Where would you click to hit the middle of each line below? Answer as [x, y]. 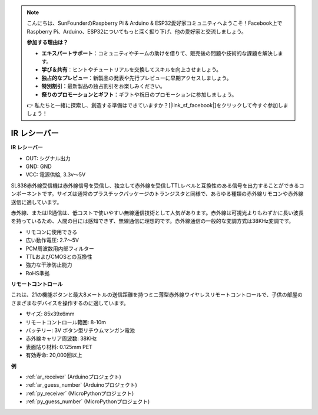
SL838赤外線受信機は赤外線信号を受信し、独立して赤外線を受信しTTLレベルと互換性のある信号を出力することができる [155, 185]
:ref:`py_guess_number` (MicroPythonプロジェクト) [88, 401]
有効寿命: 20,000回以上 [54, 355]
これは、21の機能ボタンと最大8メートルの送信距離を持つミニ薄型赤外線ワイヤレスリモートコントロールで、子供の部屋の [157, 295]
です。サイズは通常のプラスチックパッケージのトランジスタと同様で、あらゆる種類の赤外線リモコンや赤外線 [173, 194]
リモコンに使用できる [52, 232]
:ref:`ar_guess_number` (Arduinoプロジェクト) [82, 385]
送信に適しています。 [37, 202]
